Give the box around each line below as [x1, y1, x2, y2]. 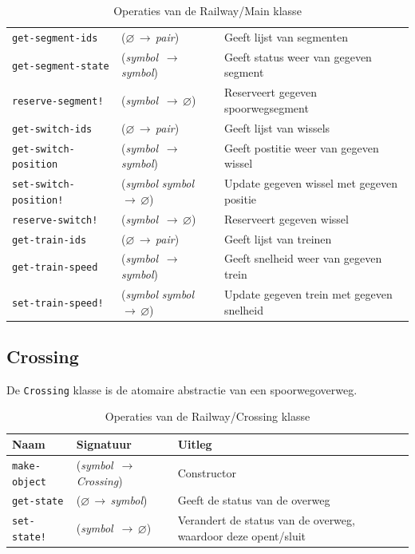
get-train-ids [12, 234, 87, 246]
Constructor [177, 464, 236, 481]
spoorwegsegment [223, 99, 309, 116]
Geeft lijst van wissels [223, 119, 330, 136]
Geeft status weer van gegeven [223, 48, 372, 65]
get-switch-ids [12, 123, 93, 135]
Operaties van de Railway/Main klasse [113, 2, 302, 18]
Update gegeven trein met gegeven [223, 285, 393, 302]
